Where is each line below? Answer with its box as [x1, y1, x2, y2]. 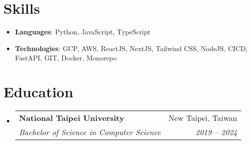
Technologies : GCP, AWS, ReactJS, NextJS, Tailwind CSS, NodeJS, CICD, [15, 43, 248, 53]
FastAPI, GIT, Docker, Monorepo [15, 53, 117, 63]
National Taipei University [19, 112, 125, 124]
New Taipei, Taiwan [168, 112, 237, 124]
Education [3, 82, 74, 102]
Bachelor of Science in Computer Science [19, 126, 161, 138]
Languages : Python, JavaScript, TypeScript [15, 27, 151, 37]
